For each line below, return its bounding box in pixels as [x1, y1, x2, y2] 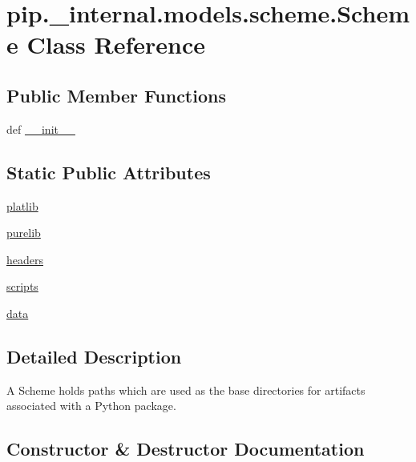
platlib [6, 197, 38, 214]
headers [6, 251, 44, 267]
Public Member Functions [6, 82, 226, 107]
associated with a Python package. [6, 397, 176, 414]
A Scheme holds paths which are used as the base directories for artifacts [6, 381, 366, 398]
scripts [6, 278, 38, 295]
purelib [6, 224, 41, 241]
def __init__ [6, 120, 75, 137]
